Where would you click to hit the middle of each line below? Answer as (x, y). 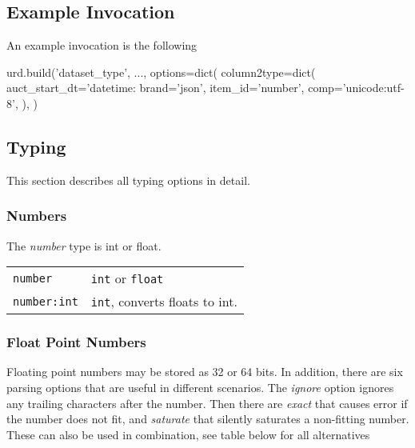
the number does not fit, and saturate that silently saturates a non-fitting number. (208, 419)
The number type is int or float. (84, 245)
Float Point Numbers (76, 342)
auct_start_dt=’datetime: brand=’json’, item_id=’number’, (156, 88)
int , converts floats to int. (164, 302)
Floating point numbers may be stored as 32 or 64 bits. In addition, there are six (205, 372)
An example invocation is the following (102, 45)
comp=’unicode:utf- (356, 88)
